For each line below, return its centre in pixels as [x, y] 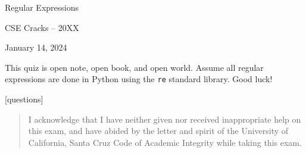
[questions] [24, 99]
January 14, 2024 [36, 47]
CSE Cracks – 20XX [42, 27]
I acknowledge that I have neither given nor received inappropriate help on [165, 119]
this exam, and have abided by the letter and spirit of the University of [158, 131]
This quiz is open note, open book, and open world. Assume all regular [134, 67]
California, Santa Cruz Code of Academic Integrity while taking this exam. [165, 142]
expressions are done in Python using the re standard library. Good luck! [139, 79]
